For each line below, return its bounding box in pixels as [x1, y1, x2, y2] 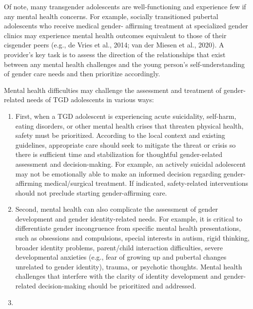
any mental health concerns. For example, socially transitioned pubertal [4, 11, 218, 21]
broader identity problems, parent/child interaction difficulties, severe [15, 242, 223, 252]
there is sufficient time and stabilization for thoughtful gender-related [15, 149, 223, 159]
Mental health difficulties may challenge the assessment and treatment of [4, 85, 222, 95]
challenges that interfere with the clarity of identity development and [15, 271, 222, 281]
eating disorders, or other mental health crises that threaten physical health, [15, 120, 244, 131]
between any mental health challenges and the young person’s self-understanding [4, 59, 245, 69]
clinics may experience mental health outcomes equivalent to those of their [4, 30, 227, 40]
